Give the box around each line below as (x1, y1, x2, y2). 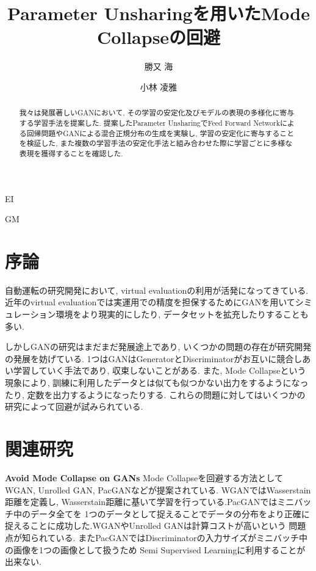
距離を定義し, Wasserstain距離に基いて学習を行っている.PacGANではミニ (5, 495, 295, 508)
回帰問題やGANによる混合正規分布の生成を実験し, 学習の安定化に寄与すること (26, 128, 295, 138)
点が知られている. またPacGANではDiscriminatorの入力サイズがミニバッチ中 (5, 531, 308, 544)
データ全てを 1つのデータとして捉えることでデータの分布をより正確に (30, 507, 310, 520)
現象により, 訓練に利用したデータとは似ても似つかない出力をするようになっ (5, 376, 309, 389)
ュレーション (5, 308, 56, 321)
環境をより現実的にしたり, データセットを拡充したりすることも (56, 308, 309, 321)
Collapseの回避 (96, 24, 221, 49)
